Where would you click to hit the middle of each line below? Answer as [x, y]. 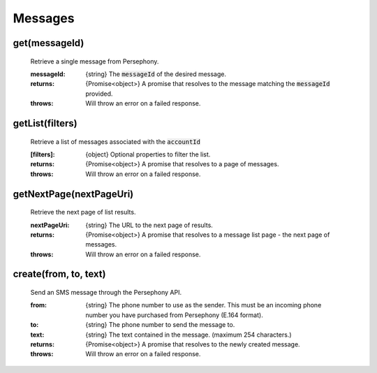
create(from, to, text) [59, 274]
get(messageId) [49, 43]
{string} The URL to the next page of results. [149, 225]
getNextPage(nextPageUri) [73, 194]
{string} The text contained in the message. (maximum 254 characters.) [188, 335]
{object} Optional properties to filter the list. [148, 154]
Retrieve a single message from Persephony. [95, 61]
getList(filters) [45, 123]
